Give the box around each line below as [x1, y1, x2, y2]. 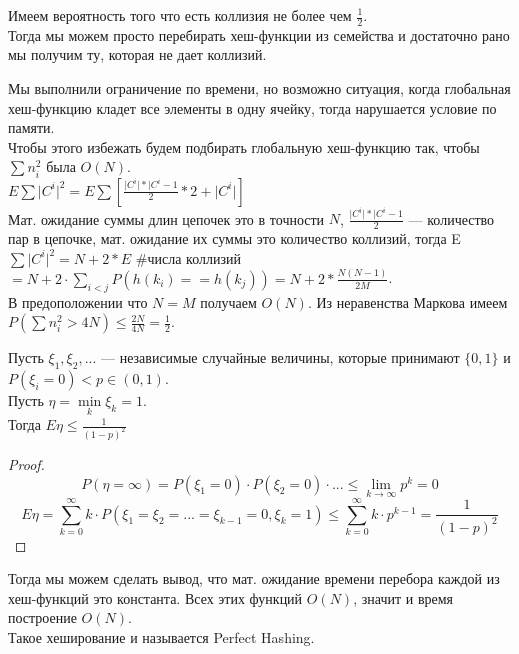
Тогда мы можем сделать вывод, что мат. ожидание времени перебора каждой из [8, 568, 500, 589]
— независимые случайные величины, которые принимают [101, 347, 460, 368]
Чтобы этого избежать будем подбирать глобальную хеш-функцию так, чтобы [8, 136, 480, 157]
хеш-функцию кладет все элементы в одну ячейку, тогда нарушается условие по [8, 97, 497, 118]
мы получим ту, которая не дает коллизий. [8, 44, 267, 65]
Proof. [8, 454, 45, 475]
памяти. [8, 117, 55, 138]
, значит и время [353, 587, 454, 608]
